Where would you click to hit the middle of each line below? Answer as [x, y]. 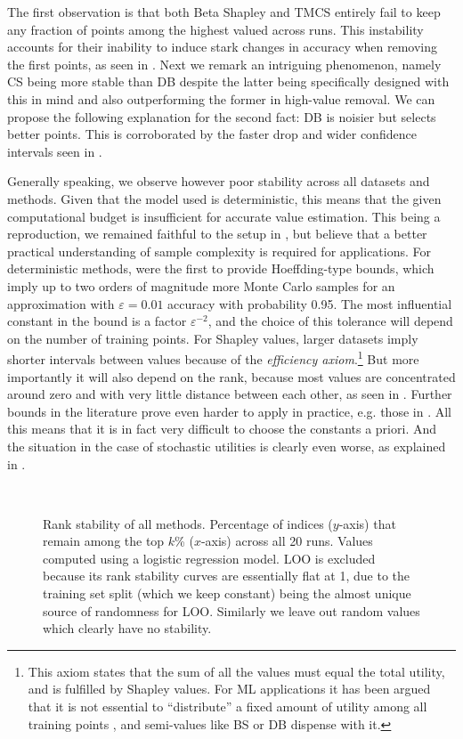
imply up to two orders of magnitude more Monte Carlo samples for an [201, 285]
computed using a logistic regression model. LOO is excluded [209, 558]
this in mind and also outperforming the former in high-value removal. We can [221, 98]
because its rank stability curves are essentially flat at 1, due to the [226, 576]
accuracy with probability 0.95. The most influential [310, 303]
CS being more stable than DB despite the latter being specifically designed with [228, 81]
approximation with [61, 303]
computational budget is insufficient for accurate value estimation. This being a [224, 216]
